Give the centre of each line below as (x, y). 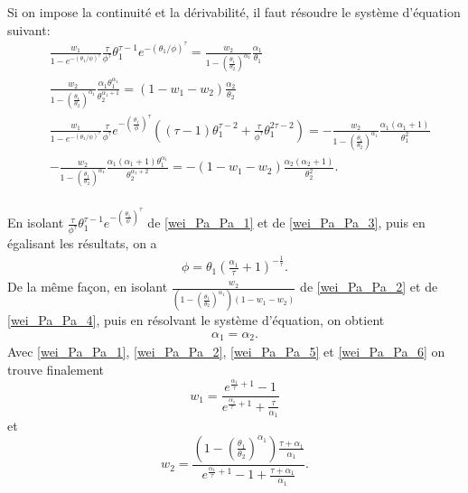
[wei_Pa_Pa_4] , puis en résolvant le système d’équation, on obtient (196, 320)
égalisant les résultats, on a (82, 243)
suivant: (29, 29)
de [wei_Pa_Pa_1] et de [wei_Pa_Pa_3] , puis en (286, 223)
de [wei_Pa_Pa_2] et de (369, 287)
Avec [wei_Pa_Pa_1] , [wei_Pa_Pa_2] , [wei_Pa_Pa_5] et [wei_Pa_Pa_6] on (226, 352)
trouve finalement (56, 370)
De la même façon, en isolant (88, 287)
